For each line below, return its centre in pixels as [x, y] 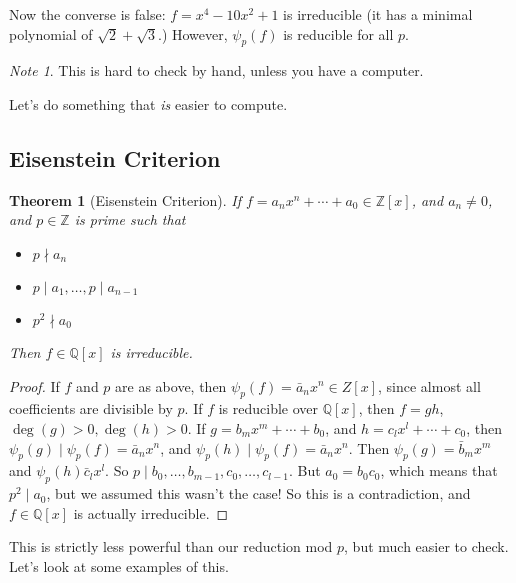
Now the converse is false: [87, 14]
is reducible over [268, 408]
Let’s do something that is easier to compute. [148, 103]
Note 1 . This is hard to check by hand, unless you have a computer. [216, 70]
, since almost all [429, 385]
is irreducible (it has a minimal [378, 14]
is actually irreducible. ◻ [151, 512]
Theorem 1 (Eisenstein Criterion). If [125, 199]
